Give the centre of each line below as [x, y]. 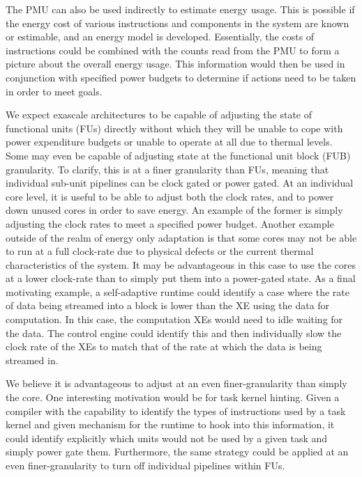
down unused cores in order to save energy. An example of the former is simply [174, 210]
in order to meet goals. [54, 91]
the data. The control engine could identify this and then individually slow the [174, 333]
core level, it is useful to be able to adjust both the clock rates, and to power [170, 196]
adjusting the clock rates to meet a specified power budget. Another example [170, 223]
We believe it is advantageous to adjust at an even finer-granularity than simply [176, 383]
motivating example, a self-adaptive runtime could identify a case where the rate [178, 291]
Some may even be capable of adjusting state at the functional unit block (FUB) [178, 155]
